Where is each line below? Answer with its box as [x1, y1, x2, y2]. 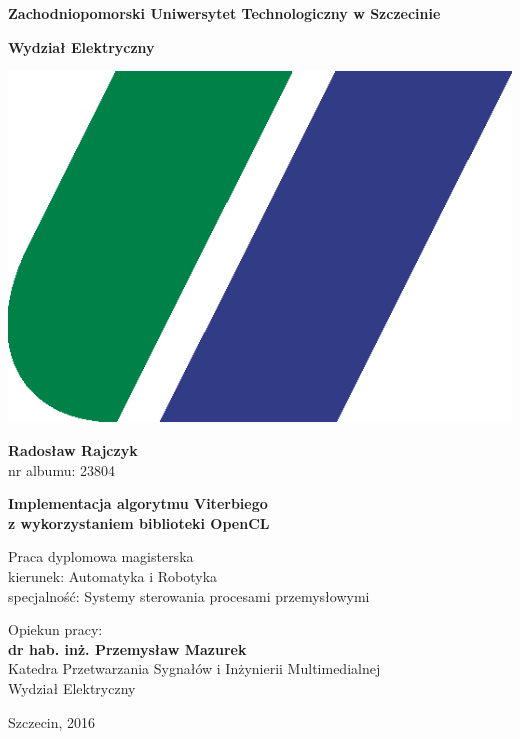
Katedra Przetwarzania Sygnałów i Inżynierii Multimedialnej [8, 658, 381, 679]
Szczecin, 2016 [8, 711, 96, 732]
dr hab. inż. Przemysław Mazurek [8, 638, 247, 659]
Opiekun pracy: [8, 619, 103, 640]
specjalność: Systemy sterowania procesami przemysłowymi [8, 585, 370, 606]
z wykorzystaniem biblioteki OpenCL [8, 512, 270, 533]
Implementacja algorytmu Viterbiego [8, 493, 268, 514]
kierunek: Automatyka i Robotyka [8, 565, 218, 586]
